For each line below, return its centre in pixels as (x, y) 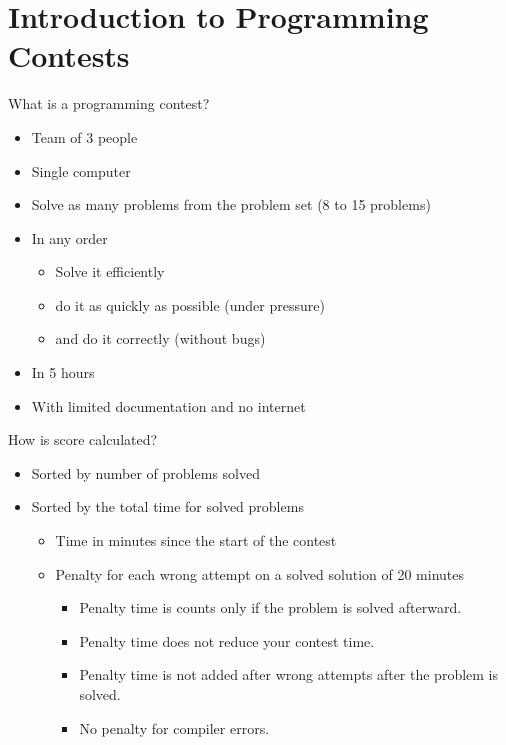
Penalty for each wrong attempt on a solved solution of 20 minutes (260, 573)
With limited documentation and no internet (168, 405)
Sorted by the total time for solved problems (167, 506)
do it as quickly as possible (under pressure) (190, 304)
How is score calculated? (83, 439)
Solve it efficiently (110, 271)
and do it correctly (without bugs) (160, 338)
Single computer (81, 170)
